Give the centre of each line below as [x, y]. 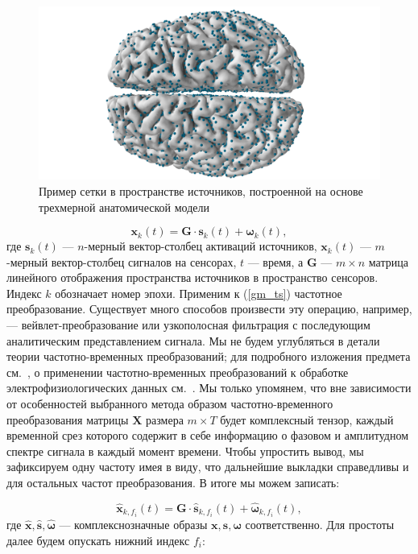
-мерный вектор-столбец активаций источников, [201, 246]
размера [165, 419]
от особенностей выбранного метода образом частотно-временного [170, 404]
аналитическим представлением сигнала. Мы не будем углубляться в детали [193, 340]
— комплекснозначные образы [133, 524]
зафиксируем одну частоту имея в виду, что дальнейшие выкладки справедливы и [208, 467]
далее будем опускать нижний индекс [98, 540]
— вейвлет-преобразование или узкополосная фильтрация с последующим [188, 325]
